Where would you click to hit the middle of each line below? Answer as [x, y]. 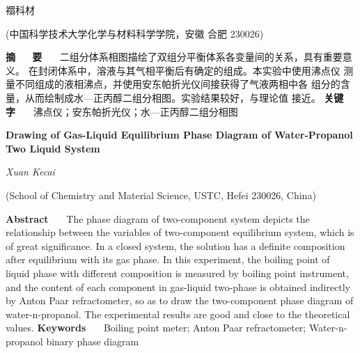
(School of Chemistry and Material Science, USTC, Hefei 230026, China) [161, 195]
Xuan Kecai [30, 172]
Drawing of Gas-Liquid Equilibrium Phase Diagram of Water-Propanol [179, 135]
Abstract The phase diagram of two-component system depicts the [158, 218]
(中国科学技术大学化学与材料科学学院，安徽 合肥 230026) [135, 33]
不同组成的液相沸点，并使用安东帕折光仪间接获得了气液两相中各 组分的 [178, 84]
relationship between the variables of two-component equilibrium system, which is [180, 232]
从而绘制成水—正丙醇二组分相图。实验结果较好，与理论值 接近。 [173, 97]
